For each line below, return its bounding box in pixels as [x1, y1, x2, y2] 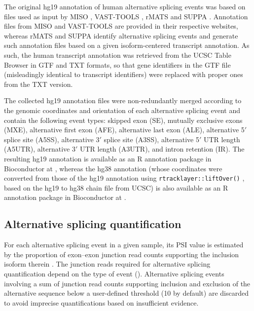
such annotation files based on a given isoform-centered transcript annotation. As [4, 40, 250, 50]
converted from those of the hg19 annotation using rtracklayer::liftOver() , [4, 173, 245, 183]
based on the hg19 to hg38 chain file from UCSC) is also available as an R [4, 182, 228, 193]
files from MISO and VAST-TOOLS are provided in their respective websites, [4, 21, 238, 31]
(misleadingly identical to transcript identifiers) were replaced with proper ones [4, 69, 243, 79]
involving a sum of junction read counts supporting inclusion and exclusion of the [4, 278, 251, 288]
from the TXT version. [4, 78, 73, 89]
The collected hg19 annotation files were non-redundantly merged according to [4, 95, 242, 106]
